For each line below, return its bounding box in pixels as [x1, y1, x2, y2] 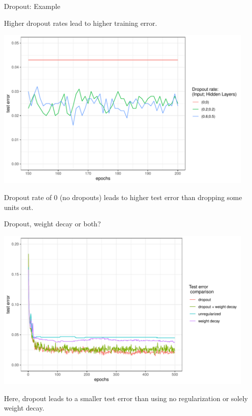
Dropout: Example [4, 1, 60, 11]
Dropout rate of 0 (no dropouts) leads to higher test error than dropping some [4, 192, 242, 203]
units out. [4, 202, 34, 212]
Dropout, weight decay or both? [4, 218, 101, 229]
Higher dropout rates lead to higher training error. [4, 17, 157, 28]
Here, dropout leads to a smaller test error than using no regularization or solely [4, 393, 248, 403]
